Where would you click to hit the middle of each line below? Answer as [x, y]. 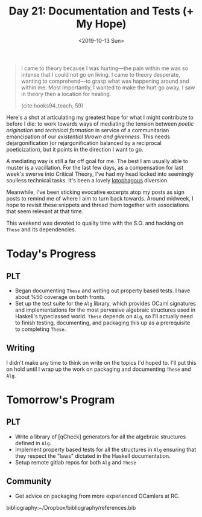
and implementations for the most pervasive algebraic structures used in [105, 310]
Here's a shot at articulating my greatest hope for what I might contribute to [100, 117]
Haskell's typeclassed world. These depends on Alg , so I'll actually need [104, 316]
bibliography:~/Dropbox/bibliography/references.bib [71, 507]
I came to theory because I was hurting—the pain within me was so [105, 68]
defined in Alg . [33, 443]
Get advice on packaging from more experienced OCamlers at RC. [97, 496]
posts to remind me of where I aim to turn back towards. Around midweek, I [100, 198]
